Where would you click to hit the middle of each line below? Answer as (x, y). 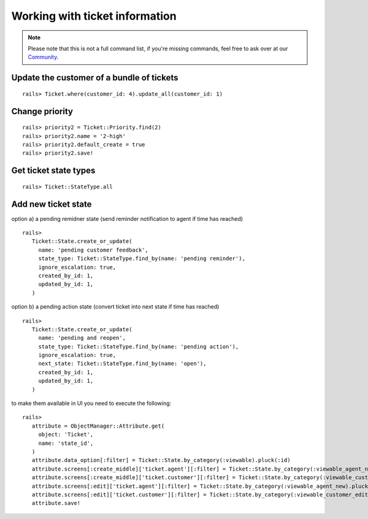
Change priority (42, 111)
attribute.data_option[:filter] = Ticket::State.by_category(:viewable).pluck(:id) (161, 460)
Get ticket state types (53, 171)
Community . (43, 57)
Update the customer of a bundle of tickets (95, 78)
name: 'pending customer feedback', (93, 250)
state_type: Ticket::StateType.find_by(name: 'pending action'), (139, 346)
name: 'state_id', (66, 443)
